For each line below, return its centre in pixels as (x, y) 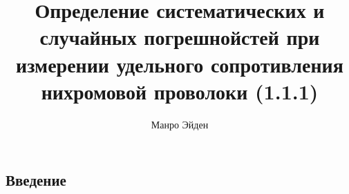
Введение (36, 180)
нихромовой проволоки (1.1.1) (180, 91)
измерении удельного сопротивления (180, 64)
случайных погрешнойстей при (180, 37)
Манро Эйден (180, 124)
